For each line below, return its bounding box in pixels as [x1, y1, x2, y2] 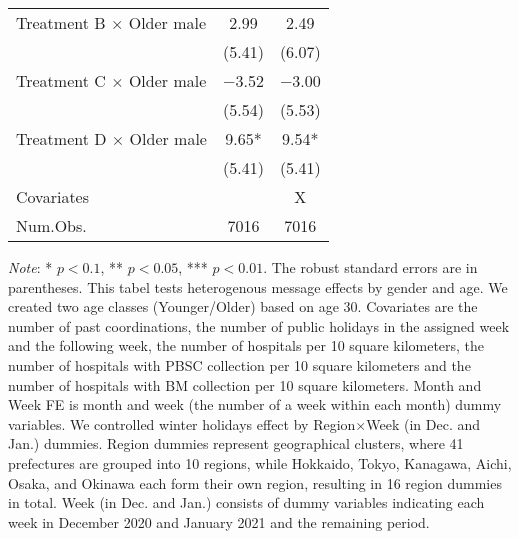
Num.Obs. [16, 214, 87, 237]
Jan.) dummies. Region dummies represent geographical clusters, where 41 [8, 433, 464, 454]
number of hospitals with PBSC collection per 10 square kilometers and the [8, 354, 471, 375]
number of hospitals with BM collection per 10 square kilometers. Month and [8, 374, 482, 395]
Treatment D [16, 127, 107, 150]
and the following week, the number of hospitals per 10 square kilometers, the [8, 335, 485, 356]
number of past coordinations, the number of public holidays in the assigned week [8, 315, 510, 336]
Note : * [8, 257, 53, 277]
